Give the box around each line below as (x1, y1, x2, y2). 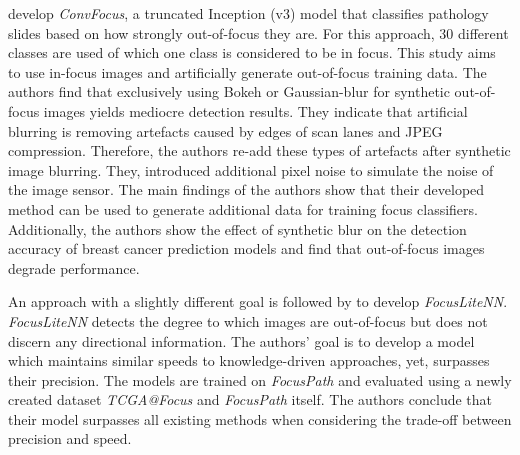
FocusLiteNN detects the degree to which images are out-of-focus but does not (8, 310, 488, 331)
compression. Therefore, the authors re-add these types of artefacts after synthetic (8, 140, 511, 161)
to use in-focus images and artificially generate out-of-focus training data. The (8, 61, 487, 82)
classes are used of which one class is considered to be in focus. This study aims (8, 42, 496, 63)
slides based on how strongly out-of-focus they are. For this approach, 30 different (8, 22, 509, 43)
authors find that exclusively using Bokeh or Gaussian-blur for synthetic (8, 81, 450, 102)
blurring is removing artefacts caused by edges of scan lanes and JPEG (8, 120, 443, 141)
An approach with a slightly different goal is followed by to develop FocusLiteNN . (8, 291, 508, 312)
